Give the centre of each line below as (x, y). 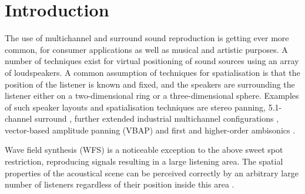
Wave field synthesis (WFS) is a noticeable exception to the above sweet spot (144, 150)
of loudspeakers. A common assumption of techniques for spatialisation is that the (152, 72)
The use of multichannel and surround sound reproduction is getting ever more (147, 38)
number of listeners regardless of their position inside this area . (120, 184)
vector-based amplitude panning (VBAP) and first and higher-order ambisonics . (150, 130)
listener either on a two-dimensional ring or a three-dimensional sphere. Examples (152, 96)
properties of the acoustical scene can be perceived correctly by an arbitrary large (152, 173)
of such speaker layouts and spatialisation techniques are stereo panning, (135, 107)
